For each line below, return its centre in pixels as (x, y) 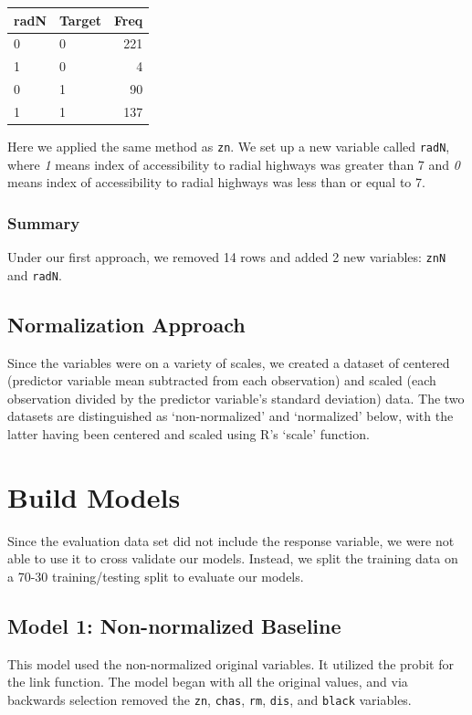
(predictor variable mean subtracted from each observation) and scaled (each (222, 380)
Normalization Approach (126, 324)
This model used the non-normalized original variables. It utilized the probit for (231, 663)
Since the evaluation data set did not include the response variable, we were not (231, 540)
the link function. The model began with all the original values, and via (208, 682)
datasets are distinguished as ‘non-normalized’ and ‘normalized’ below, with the (231, 416)
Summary (44, 222)
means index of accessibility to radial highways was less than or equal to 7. (216, 182)
